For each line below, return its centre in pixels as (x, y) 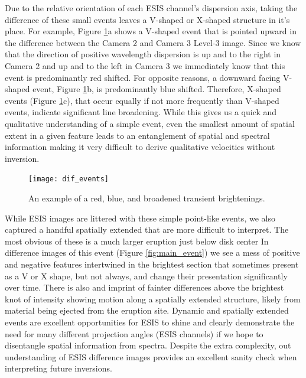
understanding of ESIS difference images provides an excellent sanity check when (151, 356)
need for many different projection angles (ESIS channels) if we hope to (134, 333)
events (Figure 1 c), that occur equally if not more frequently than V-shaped (142, 100)
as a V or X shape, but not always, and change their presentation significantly (146, 276)
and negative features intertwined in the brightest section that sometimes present (152, 264)
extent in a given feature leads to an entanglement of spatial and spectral (137, 135)
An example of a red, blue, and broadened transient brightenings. (147, 198)
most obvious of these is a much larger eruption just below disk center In (137, 241)
